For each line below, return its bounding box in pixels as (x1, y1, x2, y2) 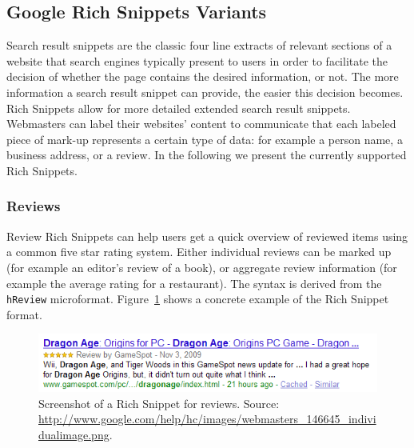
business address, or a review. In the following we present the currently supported (6, 146, 407, 163)
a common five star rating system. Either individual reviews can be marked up (6, 243, 392, 260)
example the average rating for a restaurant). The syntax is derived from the (6, 274, 382, 291)
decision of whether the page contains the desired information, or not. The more (6, 68, 399, 85)
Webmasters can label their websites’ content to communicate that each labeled (6, 115, 396, 132)
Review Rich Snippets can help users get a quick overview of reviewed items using (6, 227, 408, 244)
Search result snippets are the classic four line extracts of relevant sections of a (6, 37, 392, 54)
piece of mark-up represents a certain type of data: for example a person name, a (6, 130, 403, 147)
